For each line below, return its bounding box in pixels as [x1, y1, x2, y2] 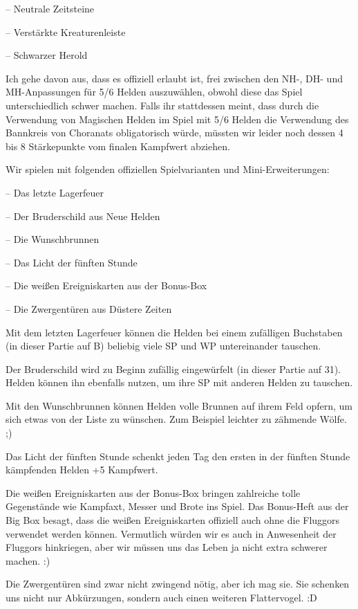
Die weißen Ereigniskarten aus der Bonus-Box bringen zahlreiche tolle [6, 485, 301, 500]
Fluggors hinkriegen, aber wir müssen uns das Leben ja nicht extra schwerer [6, 540, 328, 554]
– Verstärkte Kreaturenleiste [6, 24, 126, 39]
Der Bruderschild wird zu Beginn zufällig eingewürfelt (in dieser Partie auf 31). [6, 361, 341, 376]
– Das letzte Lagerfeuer [6, 185, 104, 199]
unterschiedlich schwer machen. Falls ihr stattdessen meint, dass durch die [6, 98, 319, 112]
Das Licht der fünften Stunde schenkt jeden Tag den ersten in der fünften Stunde [6, 448, 350, 463]
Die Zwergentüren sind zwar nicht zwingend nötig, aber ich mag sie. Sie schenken [6, 576, 350, 591]
